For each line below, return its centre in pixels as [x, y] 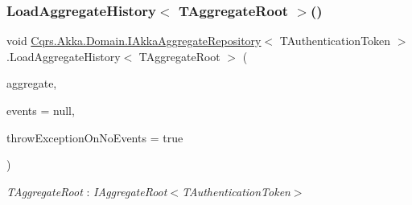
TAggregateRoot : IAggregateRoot [87, 191]
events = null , [41, 110]
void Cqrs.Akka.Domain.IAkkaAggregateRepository [134, 41]
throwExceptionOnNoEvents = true [95, 137]
